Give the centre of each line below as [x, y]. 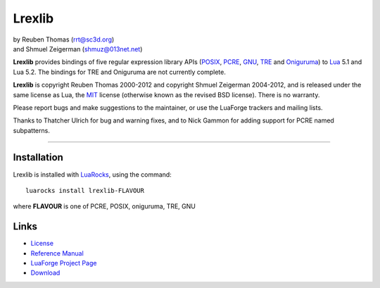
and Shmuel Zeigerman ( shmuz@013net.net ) [78, 49]
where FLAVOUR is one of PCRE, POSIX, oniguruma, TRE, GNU [104, 206]
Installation [38, 157]
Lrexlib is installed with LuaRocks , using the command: [92, 174]
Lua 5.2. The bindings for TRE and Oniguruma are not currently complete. [120, 72]
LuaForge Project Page [64, 263]
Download [45, 273]
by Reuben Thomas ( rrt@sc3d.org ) [64, 39]
